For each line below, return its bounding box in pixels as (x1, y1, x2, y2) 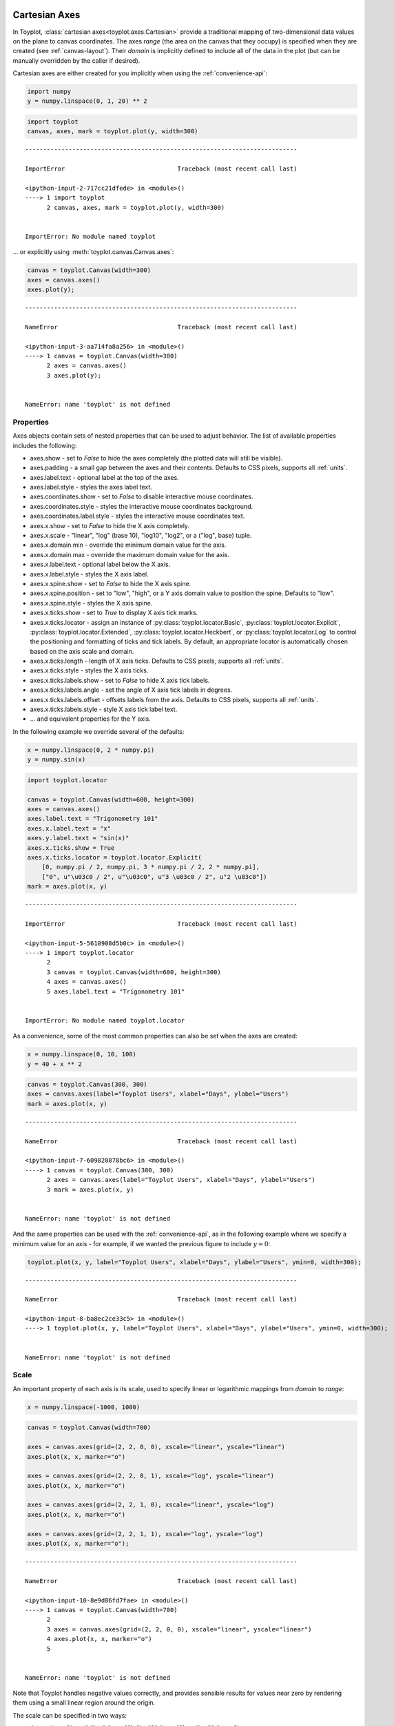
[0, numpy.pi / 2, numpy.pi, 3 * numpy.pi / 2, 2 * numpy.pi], (41, 863, 260, 871)
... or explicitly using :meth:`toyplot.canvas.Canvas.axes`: (12, 248, 174, 256)
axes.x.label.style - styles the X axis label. (30, 570, 149, 578)
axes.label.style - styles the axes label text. (30, 483, 153, 492)
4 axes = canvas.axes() (46, 978, 127, 986)
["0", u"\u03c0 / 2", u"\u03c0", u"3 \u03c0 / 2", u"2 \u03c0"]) (41, 873, 267, 880)
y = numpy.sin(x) (27, 756, 86, 764)
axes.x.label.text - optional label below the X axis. (30, 560, 171, 569)
